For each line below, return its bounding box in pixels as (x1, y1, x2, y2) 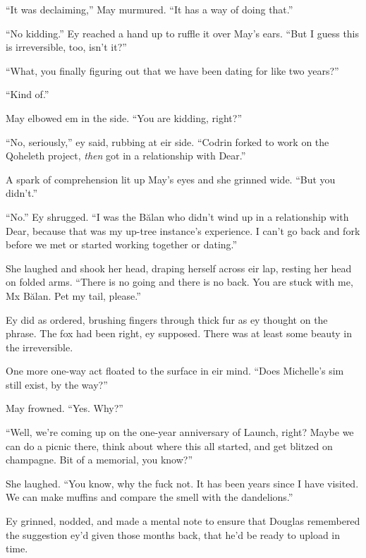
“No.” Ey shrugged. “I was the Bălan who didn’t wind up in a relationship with (6, 209, 349, 224)
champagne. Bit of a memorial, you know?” (6, 452, 193, 467)
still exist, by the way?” (6, 377, 108, 392)
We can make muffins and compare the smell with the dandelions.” (6, 490, 293, 504)
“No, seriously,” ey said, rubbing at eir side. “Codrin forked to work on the (6, 134, 329, 149)
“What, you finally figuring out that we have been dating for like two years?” (6, 63, 339, 78)
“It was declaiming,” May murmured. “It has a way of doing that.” (6, 2, 293, 16)
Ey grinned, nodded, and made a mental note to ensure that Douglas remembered (6, 514, 360, 528)
